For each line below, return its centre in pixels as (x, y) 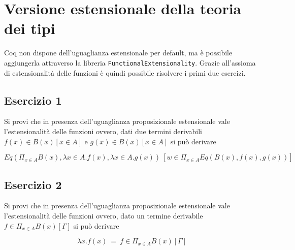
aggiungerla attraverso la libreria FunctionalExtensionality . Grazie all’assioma (130, 62)
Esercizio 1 (33, 100)
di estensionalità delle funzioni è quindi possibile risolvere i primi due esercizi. (125, 72)
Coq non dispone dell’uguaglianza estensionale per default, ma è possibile (118, 53)
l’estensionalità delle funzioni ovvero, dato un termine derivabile (104, 215)
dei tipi (30, 28)
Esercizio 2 (33, 184)
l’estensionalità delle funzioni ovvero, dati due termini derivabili (103, 131)
